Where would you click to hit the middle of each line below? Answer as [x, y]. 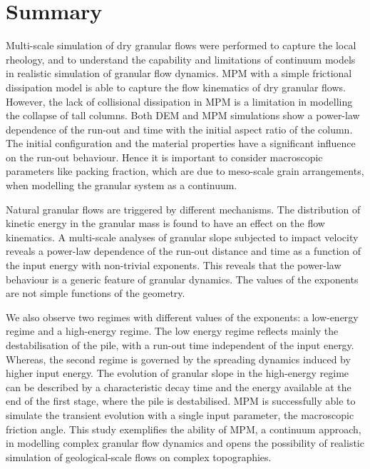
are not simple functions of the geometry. [96, 293]
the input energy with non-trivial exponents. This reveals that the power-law [174, 265]
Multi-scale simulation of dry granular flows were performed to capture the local [181, 45]
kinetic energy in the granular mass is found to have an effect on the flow [165, 223]
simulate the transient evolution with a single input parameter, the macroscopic [180, 414]
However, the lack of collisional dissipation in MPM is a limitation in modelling [179, 101]
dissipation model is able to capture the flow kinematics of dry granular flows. [176, 87]
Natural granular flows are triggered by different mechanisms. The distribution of [183, 209]
